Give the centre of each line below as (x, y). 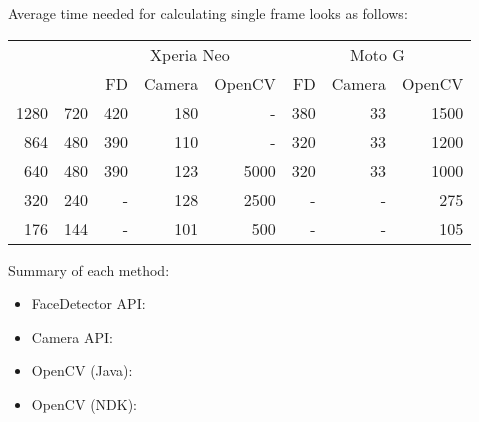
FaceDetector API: (88, 303)
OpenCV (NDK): (84, 403)
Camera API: (72, 336)
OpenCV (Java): (82, 370)
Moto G (377, 54)
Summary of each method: (89, 269)
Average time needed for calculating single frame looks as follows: (208, 13)
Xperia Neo (190, 54)
